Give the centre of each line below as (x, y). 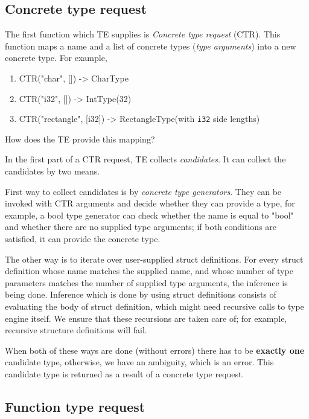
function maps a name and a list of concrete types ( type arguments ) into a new (151, 46)
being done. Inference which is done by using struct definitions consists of (141, 294)
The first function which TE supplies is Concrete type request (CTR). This (143, 34)
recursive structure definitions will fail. (76, 330)
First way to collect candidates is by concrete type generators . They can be (143, 191)
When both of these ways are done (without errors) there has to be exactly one (155, 350)
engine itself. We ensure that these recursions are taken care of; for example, (146, 318)
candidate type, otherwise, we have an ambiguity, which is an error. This (139, 362)
